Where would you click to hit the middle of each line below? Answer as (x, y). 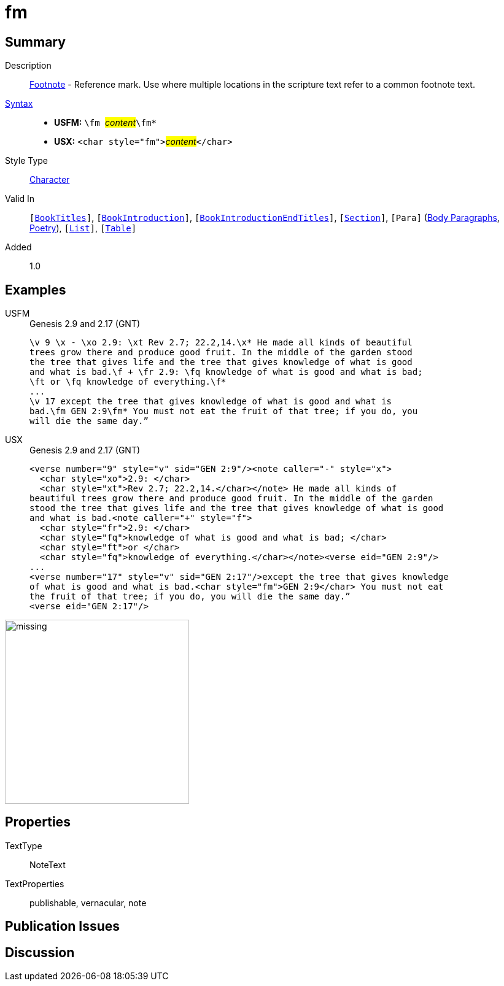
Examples (36, 290)
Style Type (27, 161)
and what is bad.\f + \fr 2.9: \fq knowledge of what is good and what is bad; (226, 372)
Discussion (40, 952)
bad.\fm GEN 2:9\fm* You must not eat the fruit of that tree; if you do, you (224, 411)
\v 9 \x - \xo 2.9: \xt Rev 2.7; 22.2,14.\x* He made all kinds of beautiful (221, 343)
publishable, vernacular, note (88, 903)
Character (50, 180)
